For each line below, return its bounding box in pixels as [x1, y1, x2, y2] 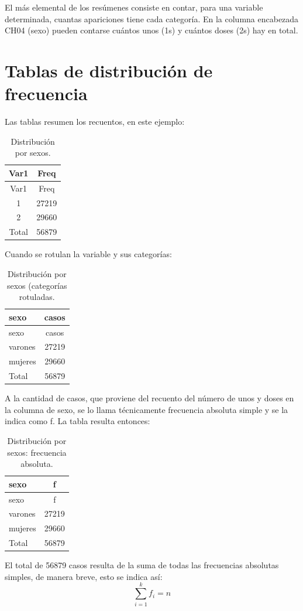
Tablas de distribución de [5, 58, 213, 82]
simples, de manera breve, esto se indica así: [5, 570, 163, 582]
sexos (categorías [7, 279, 67, 291]
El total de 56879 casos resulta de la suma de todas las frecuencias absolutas [5, 559, 279, 571]
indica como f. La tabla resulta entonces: [5, 415, 150, 427]
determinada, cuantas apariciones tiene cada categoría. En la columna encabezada [5, 12, 299, 25]
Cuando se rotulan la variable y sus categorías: [5, 248, 172, 260]
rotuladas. [19, 291, 55, 303]
